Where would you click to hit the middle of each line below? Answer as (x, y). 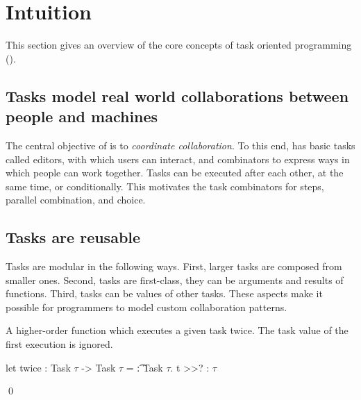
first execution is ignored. (59, 344)
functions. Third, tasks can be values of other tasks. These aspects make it (164, 293)
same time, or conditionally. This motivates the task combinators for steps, (165, 186)
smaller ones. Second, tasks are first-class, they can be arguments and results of (175, 280)
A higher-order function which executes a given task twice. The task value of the (177, 330)
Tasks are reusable (73, 237)
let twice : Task (38, 367)
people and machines (82, 116)
